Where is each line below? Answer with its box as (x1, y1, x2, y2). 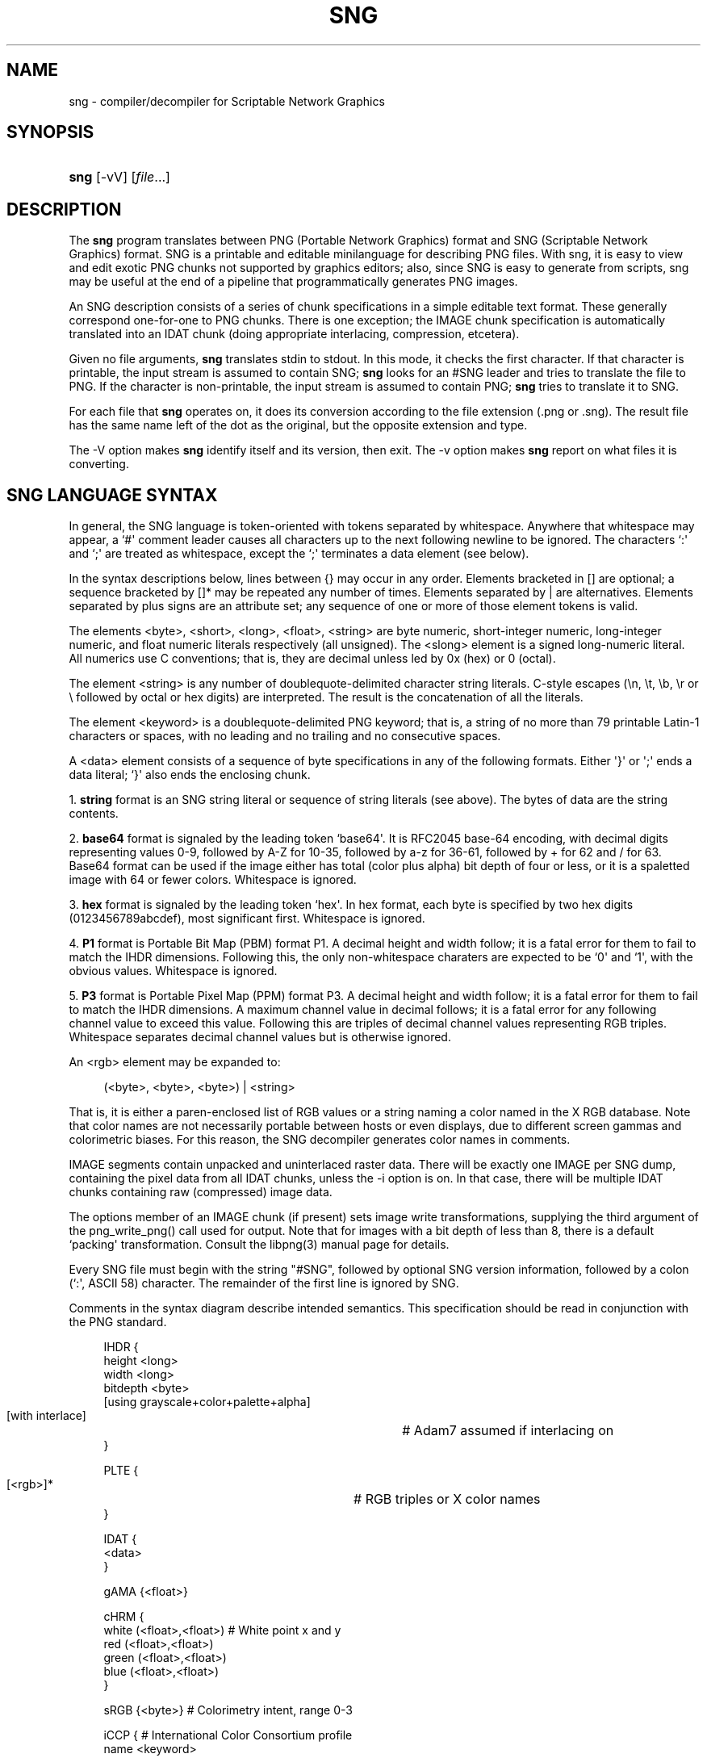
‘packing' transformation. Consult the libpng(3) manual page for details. (69, 1237, 450, 1252)
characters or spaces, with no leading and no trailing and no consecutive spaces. (69, 729, 501, 743)
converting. (69, 457, 129, 471)
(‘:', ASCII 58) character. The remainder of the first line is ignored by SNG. (69, 1276, 459, 1291)
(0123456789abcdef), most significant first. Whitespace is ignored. (69, 911, 425, 926)
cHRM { (103, 1609, 144, 1624)
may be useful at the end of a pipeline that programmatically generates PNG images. (69, 274, 518, 289)
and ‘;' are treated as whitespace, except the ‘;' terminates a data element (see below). (69, 546, 529, 561)
